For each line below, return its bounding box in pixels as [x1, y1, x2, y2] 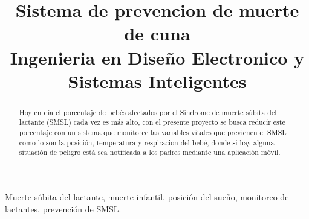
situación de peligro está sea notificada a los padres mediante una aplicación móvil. [19, 147, 281, 157]
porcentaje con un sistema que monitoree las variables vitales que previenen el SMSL [19, 127, 287, 138]
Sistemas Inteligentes [68, 68, 247, 93]
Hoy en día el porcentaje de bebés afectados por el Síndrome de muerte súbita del [19, 107, 277, 117]
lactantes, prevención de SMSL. [5, 202, 122, 215]
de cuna [124, 21, 190, 46]
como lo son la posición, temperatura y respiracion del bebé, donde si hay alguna [19, 137, 275, 147]
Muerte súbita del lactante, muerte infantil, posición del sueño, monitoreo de [5, 191, 289, 203]
